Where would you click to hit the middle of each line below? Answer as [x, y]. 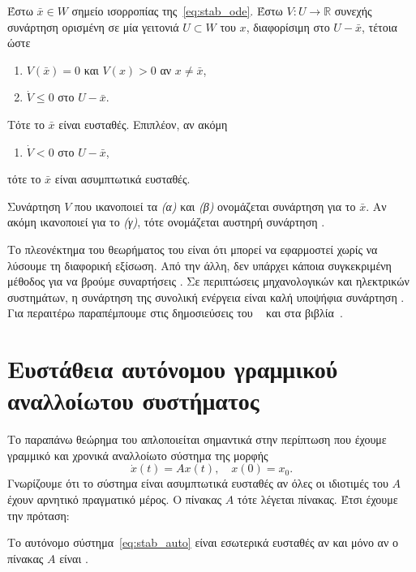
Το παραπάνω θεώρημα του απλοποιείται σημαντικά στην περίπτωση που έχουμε [197, 439]
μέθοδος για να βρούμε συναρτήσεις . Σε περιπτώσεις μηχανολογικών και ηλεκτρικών [208, 281]
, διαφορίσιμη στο [288, 26]
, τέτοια [380, 26]
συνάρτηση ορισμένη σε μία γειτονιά [93, 26]
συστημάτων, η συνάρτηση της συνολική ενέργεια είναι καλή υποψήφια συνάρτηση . [206, 297]
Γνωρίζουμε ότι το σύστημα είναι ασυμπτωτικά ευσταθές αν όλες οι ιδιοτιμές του [198, 483]
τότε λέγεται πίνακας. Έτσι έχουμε [317, 499]
